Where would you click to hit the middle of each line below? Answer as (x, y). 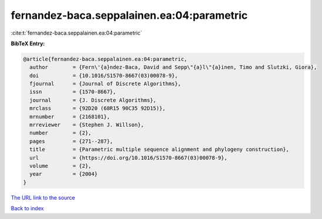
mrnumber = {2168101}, (70, 117)
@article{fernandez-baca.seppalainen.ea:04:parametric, (105, 59)
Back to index (27, 208)
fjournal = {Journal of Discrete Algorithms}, (105, 84)
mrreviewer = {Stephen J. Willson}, (87, 125)
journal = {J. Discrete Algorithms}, (93, 100)
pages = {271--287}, (72, 141)
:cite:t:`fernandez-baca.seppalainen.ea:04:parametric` (77, 33)
